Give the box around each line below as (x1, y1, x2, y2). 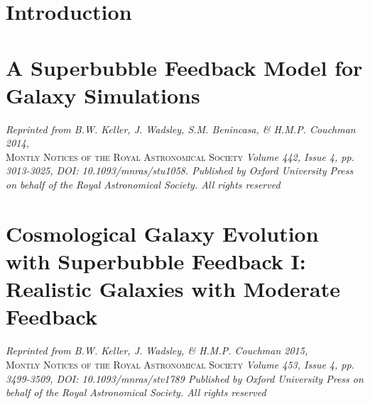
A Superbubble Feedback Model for (6, 52, 363, 82)
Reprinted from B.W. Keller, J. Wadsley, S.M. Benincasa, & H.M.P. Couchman (6, 121, 356, 136)
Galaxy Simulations (6, 80, 200, 109)
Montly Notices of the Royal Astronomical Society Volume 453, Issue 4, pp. (6, 357, 354, 371)
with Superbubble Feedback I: (6, 247, 306, 276)
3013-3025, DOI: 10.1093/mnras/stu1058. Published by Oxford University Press (6, 163, 354, 178)
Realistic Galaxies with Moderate (6, 274, 341, 303)
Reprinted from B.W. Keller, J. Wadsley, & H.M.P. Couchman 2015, (6, 343, 308, 358)
